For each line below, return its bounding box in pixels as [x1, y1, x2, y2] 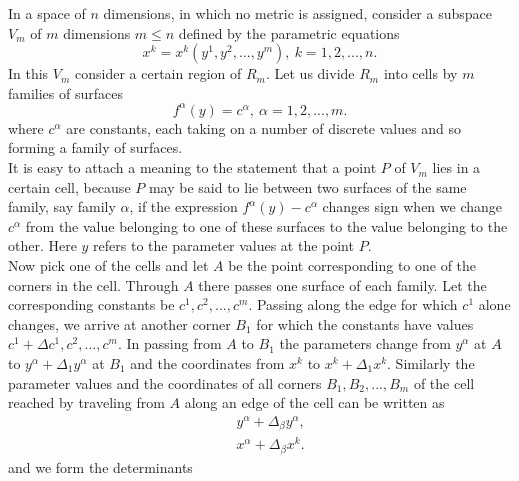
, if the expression [129, 196, 238, 217]
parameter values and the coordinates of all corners [8, 372, 322, 393]
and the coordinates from [130, 353, 285, 373]
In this [8, 63, 49, 84]
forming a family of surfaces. [8, 137, 183, 158]
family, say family [8, 196, 116, 217]
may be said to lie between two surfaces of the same [148, 176, 467, 197]
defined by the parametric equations [178, 22, 400, 43]
